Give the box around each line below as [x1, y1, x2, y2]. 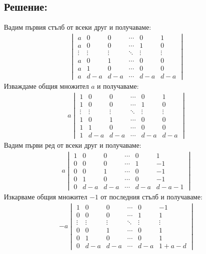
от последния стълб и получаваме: [101, 192, 203, 202]
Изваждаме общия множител [4, 81, 89, 91]
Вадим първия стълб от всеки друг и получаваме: [4, 22, 151, 32]
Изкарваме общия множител [4, 192, 87, 202]
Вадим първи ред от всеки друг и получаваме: [4, 140, 142, 150]
